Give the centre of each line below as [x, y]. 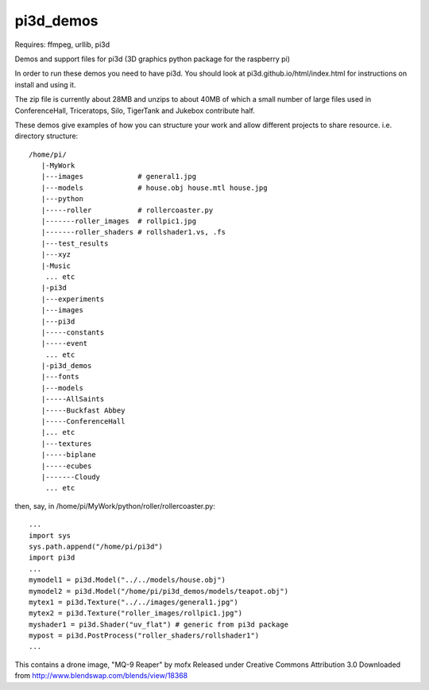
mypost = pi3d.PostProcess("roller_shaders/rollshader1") [144, 636]
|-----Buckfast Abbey [83, 410]
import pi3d [52, 558]
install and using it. [45, 84]
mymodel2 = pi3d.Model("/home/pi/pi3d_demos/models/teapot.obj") [159, 591]
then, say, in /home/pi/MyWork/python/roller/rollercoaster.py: [115, 506]
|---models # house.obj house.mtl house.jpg [154, 188]
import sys [50, 535]
